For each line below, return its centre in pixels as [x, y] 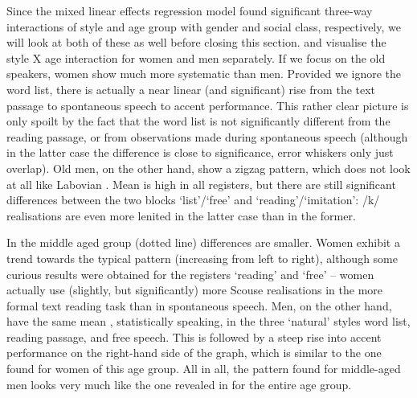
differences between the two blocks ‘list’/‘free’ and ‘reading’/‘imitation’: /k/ [193, 200]
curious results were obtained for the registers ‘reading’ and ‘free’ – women [190, 274]
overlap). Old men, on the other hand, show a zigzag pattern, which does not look [208, 168]
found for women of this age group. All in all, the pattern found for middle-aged [204, 369]
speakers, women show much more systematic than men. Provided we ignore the [204, 74]
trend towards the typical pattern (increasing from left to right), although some [202, 258]
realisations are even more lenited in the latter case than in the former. [181, 215]
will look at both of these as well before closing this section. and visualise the [196, 42]
